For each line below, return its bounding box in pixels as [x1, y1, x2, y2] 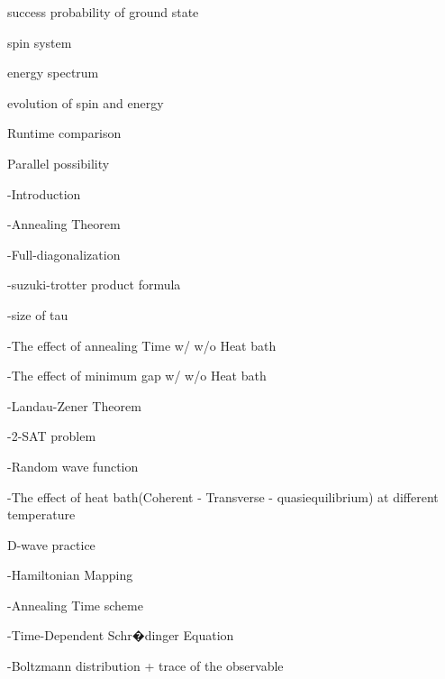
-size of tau [7, 305, 68, 324]
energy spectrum [7, 63, 99, 82]
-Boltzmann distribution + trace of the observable [7, 656, 284, 675]
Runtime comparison [7, 124, 122, 142]
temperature [7, 505, 76, 524]
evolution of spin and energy [7, 93, 164, 112]
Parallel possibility [7, 153, 110, 172]
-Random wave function [7, 456, 139, 475]
